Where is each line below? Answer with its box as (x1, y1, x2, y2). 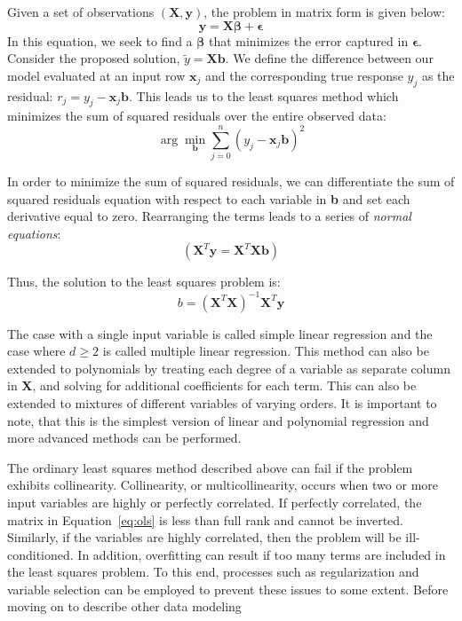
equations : (7, 224, 61, 242)
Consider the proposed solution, (7, 49, 180, 67)
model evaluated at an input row (7, 66, 186, 84)
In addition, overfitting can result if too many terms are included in (77, 545, 446, 563)
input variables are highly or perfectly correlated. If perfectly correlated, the (7, 492, 422, 511)
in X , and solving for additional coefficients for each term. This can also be (7, 376, 417, 395)
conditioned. (7, 545, 74, 563)
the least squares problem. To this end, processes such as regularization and (7, 562, 419, 581)
